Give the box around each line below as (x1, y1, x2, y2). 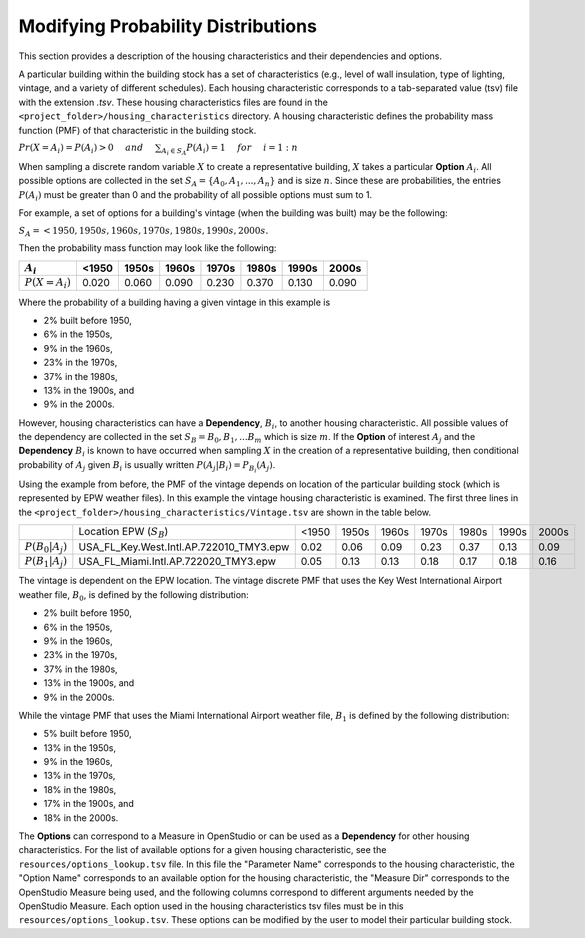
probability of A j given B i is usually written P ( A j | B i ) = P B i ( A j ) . (18, 458, 276, 474)
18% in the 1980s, (43, 783, 117, 795)
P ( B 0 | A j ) (24, 540, 68, 555)
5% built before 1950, (43, 728, 132, 740)
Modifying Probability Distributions (18, 15, 317, 37)
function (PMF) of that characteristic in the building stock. (18, 124, 257, 136)
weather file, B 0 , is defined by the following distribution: (18, 588, 249, 603)
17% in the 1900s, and (43, 798, 134, 810)
